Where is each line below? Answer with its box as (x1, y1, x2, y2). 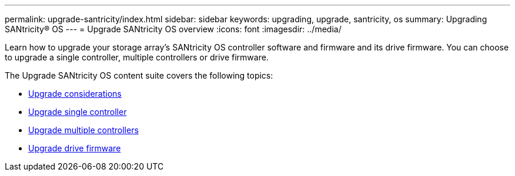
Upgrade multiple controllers (28, 125, 139, 135)
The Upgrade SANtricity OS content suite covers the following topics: (5, 70, 273, 80)
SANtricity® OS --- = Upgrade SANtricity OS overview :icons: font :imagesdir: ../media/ (5, 24, 342, 34)
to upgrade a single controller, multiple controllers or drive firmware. (5, 52, 269, 62)
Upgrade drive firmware (28, 143, 121, 153)
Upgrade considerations (28, 89, 122, 99)
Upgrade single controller (28, 107, 127, 117)
